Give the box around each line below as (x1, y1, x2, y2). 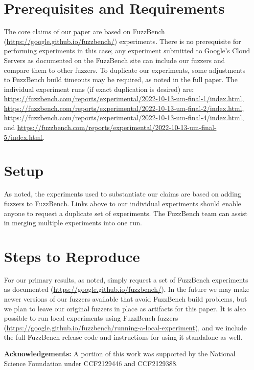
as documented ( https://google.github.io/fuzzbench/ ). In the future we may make (4, 284, 250, 294)
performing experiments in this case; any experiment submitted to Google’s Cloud (4, 45, 250, 56)
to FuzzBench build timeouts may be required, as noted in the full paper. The (4, 74, 238, 85)
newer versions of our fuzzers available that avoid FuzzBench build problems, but (4, 294, 247, 304)
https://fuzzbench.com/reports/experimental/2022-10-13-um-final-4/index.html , (4, 112, 244, 123)
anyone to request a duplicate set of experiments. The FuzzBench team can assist (4, 208, 248, 218)
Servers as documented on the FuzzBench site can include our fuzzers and (4, 55, 225, 65)
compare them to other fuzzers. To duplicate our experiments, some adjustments (4, 65, 246, 75)
